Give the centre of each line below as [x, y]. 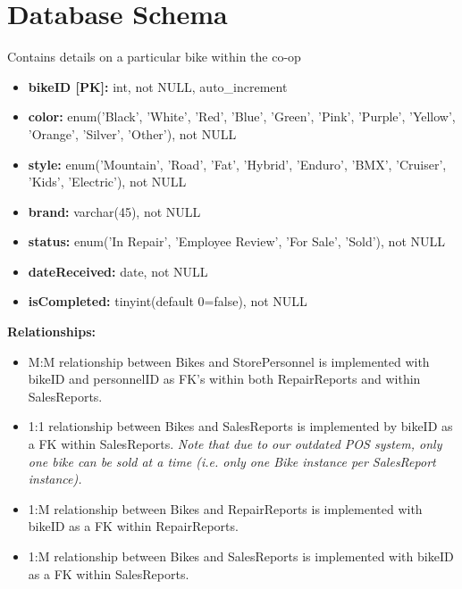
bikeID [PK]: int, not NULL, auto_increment [158, 86]
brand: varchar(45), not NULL [114, 211]
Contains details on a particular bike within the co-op [154, 57]
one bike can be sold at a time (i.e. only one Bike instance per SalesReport [232, 461]
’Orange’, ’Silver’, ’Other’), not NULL [132, 133]
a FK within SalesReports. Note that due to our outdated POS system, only [235, 444]
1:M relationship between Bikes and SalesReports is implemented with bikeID [241, 556]
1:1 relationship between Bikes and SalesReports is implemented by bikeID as [240, 426]
